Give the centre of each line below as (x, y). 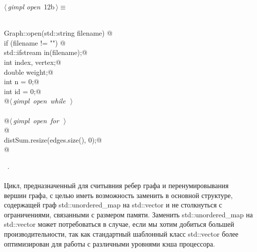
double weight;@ (29, 72)
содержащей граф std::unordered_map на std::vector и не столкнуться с (113, 205)
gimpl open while (39, 101)
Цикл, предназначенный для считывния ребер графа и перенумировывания (116, 185)
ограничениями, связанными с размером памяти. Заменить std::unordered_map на (128, 214)
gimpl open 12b (31, 6)
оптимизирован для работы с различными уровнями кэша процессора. (109, 243)
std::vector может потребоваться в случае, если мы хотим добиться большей (119, 224)
